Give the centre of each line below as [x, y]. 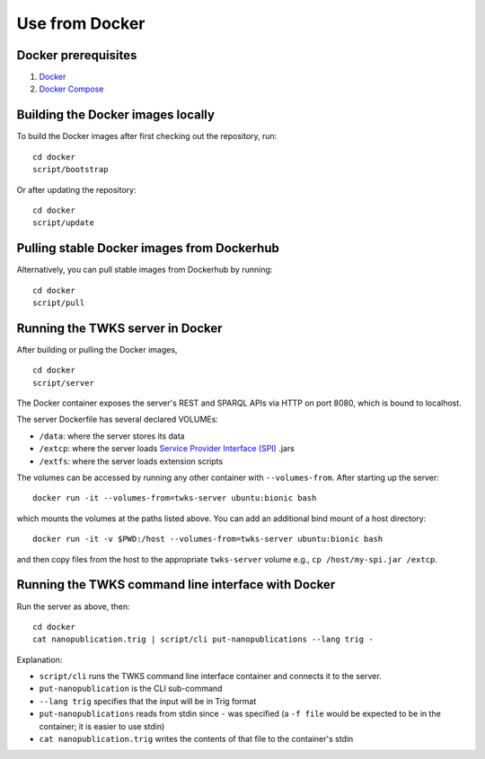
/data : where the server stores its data [112, 436]
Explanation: [40, 659]
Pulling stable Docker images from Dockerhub [148, 248]
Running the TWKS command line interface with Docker [176, 585]
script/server [63, 383]
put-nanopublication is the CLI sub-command [131, 689]
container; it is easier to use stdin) [102, 726]
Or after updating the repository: [76, 189]
